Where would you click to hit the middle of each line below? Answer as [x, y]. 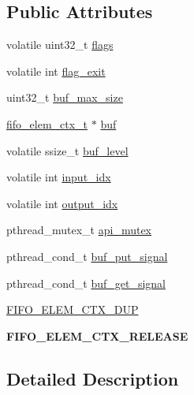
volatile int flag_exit [56, 71]
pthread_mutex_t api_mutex [79, 230]
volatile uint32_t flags [60, 45]
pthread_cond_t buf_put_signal [87, 256]
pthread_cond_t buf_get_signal [86, 283]
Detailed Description [93, 378]
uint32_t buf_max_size [65, 97]
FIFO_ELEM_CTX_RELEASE [97, 335]
